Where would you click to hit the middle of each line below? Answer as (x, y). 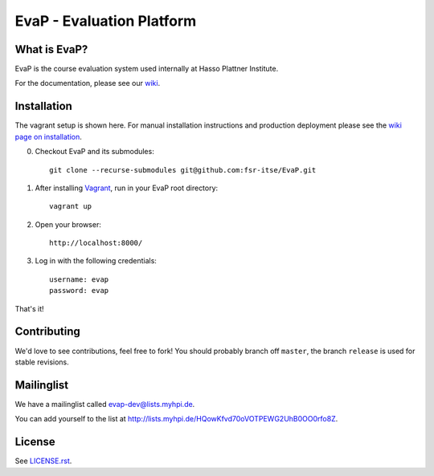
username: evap (79, 279)
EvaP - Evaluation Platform (106, 21)
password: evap (79, 291)
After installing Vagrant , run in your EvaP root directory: (127, 188)
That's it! (29, 308)
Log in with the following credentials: (96, 261)
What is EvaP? (51, 49)
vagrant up (71, 206)
